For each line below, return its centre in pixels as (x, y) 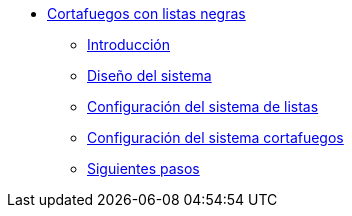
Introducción (128, 44)
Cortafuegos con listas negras (146, 13)
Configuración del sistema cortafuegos (215, 137)
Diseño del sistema (149, 75)
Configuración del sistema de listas (203, 106)
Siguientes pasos (143, 168)
